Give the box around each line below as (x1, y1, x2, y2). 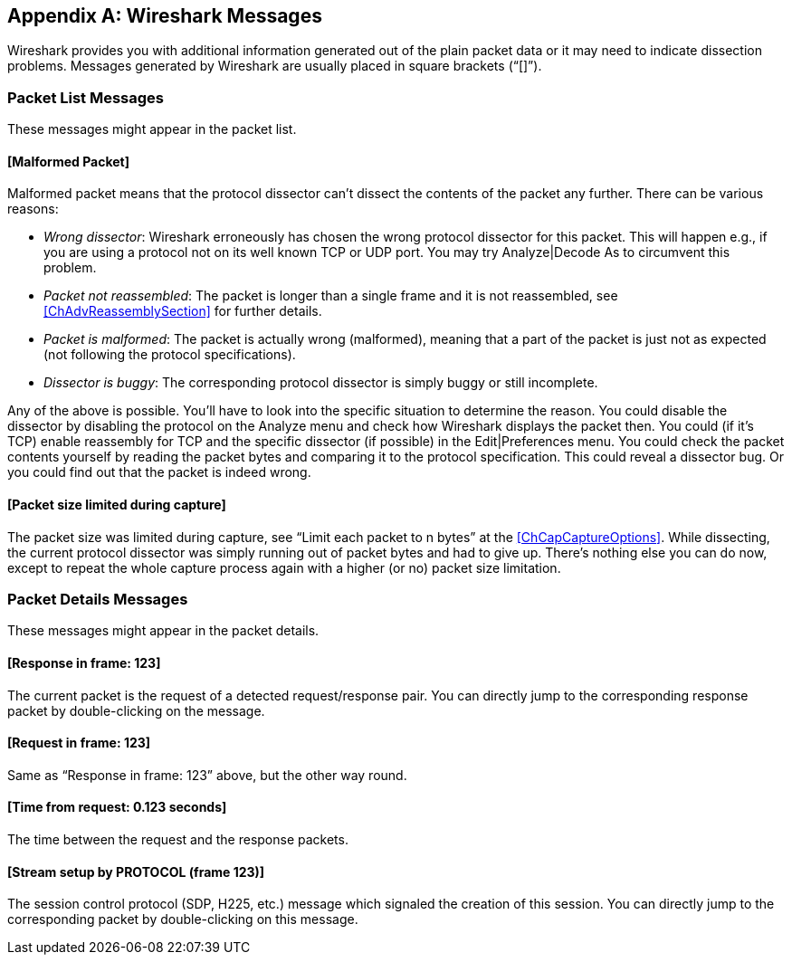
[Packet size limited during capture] (7, 497, 226, 512)
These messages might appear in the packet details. (7, 623, 320, 639)
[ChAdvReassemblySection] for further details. (43, 303, 322, 319)
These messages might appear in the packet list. (7, 121, 297, 138)
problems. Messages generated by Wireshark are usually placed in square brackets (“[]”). (7, 58, 542, 74)
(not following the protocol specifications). (43, 347, 296, 363)
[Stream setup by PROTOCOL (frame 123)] (7, 863, 265, 880)
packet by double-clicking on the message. (7, 702, 265, 719)
